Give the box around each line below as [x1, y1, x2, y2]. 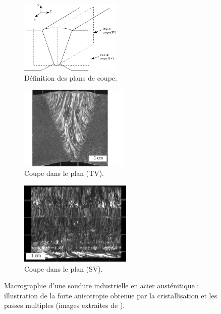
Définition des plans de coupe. [24, 72, 117, 83]
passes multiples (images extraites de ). [4, 300, 125, 310]
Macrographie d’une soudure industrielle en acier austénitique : [4, 280, 199, 291]
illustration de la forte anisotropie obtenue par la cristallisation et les [4, 290, 217, 300]
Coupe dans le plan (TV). [24, 168, 104, 178]
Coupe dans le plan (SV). [24, 263, 103, 274]
